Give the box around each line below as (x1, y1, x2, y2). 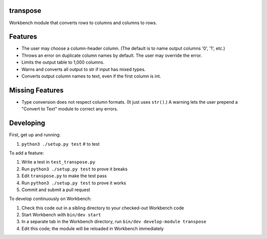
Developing (9, 119, 45, 127)
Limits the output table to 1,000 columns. (21, 59, 105, 65)
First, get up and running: (9, 132, 61, 138)
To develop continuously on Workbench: (9, 196, 91, 202)
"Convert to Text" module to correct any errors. (21, 106, 118, 112)
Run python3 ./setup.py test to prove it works (21, 180, 126, 186)
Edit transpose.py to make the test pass (21, 173, 107, 179)
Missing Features (9, 86, 64, 94)
